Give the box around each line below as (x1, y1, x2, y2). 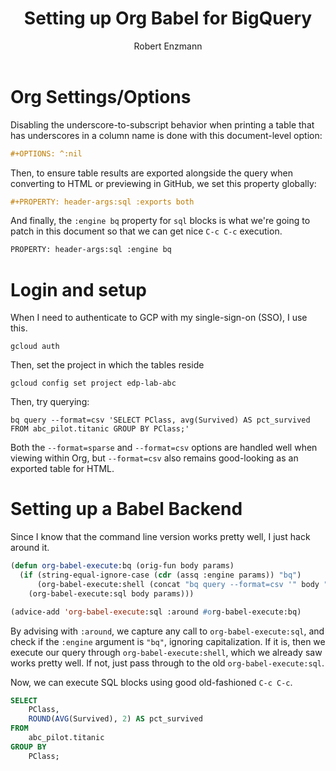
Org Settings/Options (10, 85, 192, 108)
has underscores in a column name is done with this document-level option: (10, 129, 323, 141)
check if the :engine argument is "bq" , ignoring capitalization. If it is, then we (10, 635, 326, 647)
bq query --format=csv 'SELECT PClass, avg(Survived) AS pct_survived (10, 415, 311, 426)
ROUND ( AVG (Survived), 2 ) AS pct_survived (28, 714, 203, 724)
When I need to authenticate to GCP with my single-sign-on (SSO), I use (10, 312, 308, 324)
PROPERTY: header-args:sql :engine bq (10, 245, 172, 255)
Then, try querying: (10, 396, 90, 408)
